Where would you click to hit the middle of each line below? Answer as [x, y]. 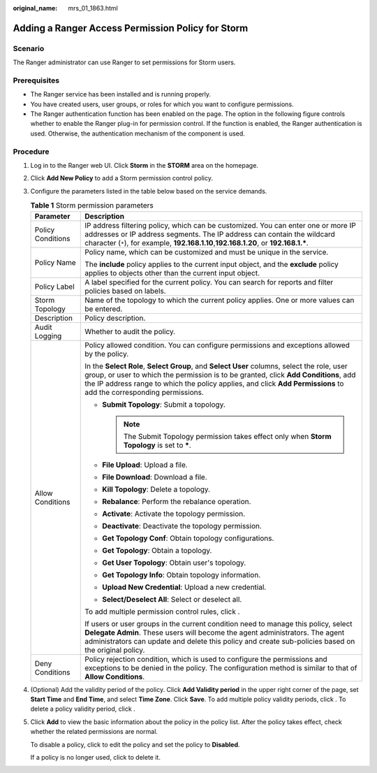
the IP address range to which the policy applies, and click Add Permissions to [214, 383]
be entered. [104, 309]
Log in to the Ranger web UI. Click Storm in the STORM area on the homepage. [144, 165]
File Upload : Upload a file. [145, 465]
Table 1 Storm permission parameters [92, 205]
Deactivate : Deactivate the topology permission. [182, 526]
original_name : [35, 8]
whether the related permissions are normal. [94, 732]
